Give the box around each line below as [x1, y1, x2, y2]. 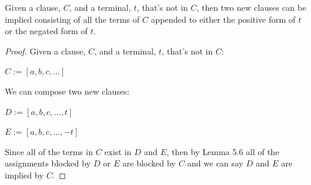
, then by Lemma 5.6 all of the [166, 145, 279, 157]
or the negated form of [5, 25, 88, 37]
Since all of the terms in [5, 145, 93, 157]
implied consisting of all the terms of [5, 13, 140, 25]
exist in [104, 145, 131, 157]
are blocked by [122, 157, 176, 169]
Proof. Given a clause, [5, 44, 86, 57]
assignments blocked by [5, 157, 91, 169]
